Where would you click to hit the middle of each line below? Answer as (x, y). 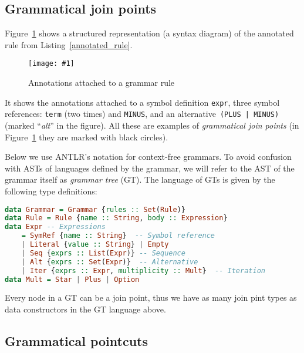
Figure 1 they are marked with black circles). (87, 137)
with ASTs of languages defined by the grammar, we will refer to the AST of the (150, 168)
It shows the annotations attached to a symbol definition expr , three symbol (142, 102)
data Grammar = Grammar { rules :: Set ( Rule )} (95, 209)
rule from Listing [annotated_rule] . (69, 44)
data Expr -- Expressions (55, 227)
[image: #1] (51, 64)
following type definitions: (51, 191)
